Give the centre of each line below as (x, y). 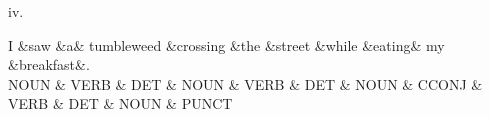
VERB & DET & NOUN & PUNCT (120, 103)
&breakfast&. (49, 64)
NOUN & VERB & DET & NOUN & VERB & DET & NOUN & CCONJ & (245, 83)
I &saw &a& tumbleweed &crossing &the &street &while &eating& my (226, 44)
